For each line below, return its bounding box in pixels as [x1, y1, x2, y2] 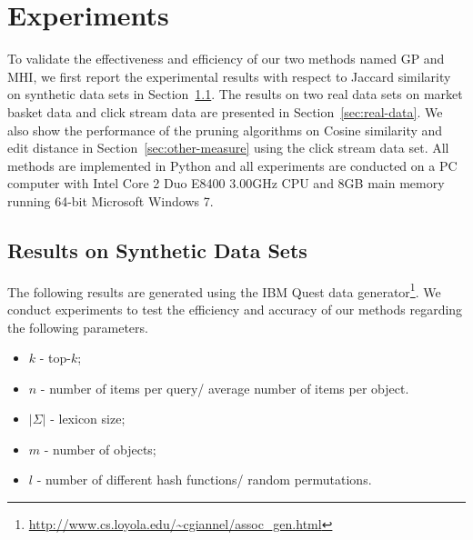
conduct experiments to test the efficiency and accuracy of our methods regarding [7, 299, 463, 318]
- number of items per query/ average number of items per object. [40, 378, 409, 397]
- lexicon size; [50, 409, 126, 428]
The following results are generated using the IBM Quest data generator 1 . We [7, 279, 441, 301]
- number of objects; [44, 439, 156, 458]
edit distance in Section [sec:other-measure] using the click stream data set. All [7, 138, 449, 157]
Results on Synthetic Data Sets [7, 235, 307, 264]
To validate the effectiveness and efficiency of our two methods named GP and [7, 49, 445, 68]
